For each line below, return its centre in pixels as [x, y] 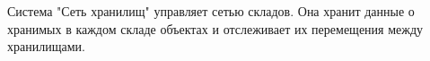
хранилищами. [46, 46]
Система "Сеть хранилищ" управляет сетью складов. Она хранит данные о [211, 11]
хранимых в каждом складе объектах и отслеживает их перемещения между [215, 28]
